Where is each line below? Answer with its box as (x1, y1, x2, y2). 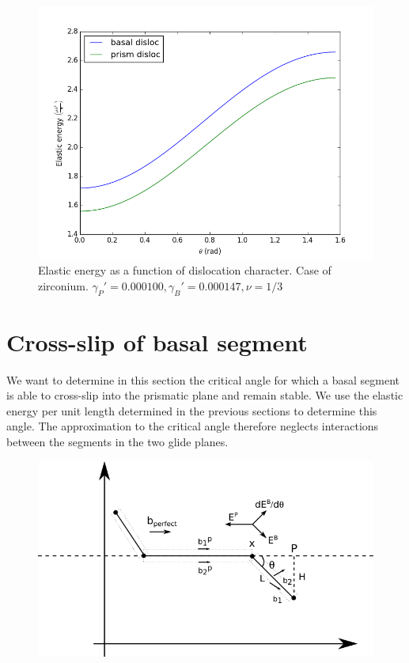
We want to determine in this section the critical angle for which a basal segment (6, 371, 400, 388)
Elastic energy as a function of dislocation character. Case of (38, 262, 331, 278)
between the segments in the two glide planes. (6, 434, 229, 450)
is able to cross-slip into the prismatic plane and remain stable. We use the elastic (6, 387, 403, 403)
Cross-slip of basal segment (6, 325, 308, 358)
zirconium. (38, 277, 89, 294)
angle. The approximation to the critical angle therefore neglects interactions (6, 418, 379, 434)
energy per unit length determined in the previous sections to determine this (6, 402, 377, 419)
